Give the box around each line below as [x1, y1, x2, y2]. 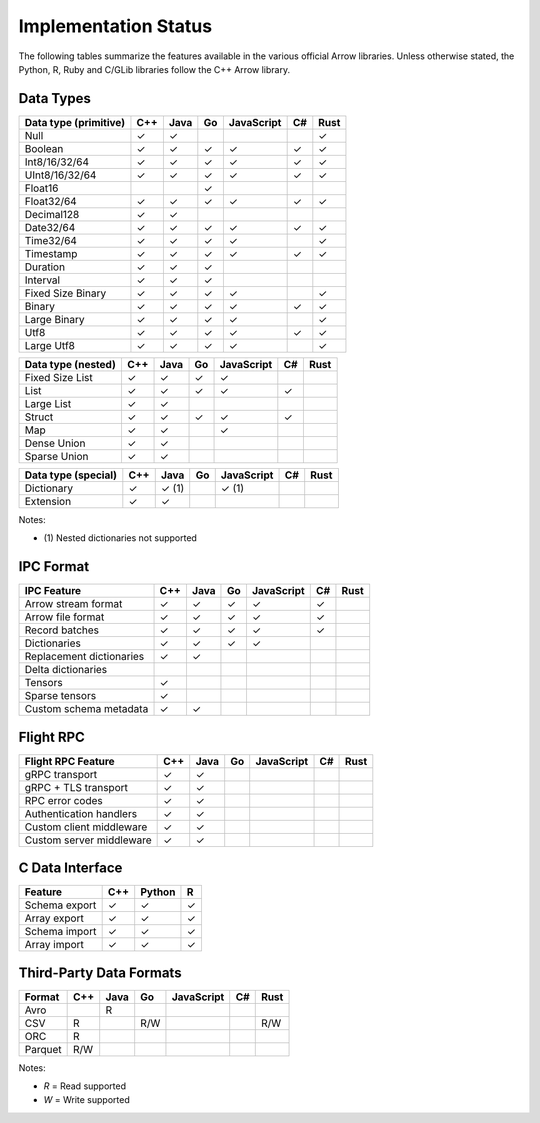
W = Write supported [43, 1094, 130, 1106]
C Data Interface [18, 860, 123, 877]
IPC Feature [24, 584, 82, 598]
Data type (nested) [24, 357, 117, 371]
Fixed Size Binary [24, 286, 107, 300]
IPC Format [18, 558, 90, 575]
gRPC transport [24, 767, 98, 781]
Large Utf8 [24, 338, 75, 352]
